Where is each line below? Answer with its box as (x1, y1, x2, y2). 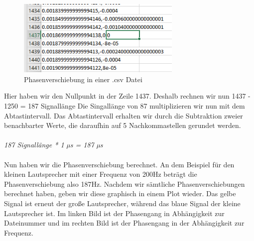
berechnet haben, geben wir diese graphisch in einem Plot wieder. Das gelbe (4, 188, 236, 199)
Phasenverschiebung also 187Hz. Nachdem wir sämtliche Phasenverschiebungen (4, 178, 245, 189)
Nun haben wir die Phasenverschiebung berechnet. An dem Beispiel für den (4, 159, 235, 169)
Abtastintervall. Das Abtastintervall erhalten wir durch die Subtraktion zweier (4, 110, 243, 120)
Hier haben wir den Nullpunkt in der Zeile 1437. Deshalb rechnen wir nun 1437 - (4, 91, 251, 101)
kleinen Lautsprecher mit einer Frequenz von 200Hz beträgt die (4, 169, 197, 179)
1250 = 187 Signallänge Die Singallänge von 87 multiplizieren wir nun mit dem (4, 101, 245, 111)
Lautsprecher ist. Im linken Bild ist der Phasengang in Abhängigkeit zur (4, 208, 225, 218)
